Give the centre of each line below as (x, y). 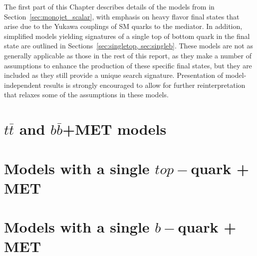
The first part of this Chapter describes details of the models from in (109, 6)
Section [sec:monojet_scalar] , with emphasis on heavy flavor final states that (122, 16)
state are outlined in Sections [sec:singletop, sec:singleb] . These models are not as (128, 46)
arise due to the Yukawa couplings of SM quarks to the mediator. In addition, (123, 26)
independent (23, 85)
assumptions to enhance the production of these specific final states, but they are (128, 65)
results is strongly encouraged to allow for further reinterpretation (144, 85)
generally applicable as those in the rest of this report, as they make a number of (128, 55)
